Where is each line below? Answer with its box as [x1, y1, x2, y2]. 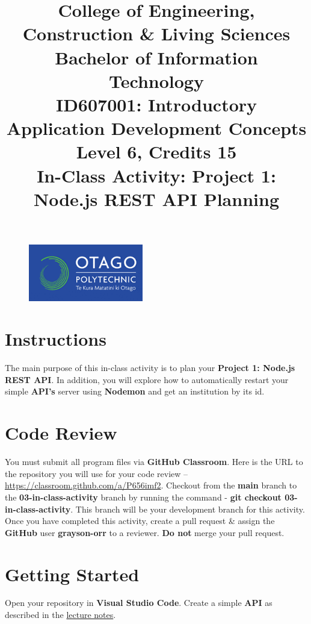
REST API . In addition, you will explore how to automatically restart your [5, 373, 289, 385]
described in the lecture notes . [5, 608, 116, 621]
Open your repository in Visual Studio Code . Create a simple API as [5, 596, 273, 609]
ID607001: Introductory [55, 92, 257, 116]
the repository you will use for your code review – [5, 467, 188, 479]
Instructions [5, 326, 106, 351]
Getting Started [5, 561, 140, 586]
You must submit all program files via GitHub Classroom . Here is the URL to [5, 455, 303, 468]
